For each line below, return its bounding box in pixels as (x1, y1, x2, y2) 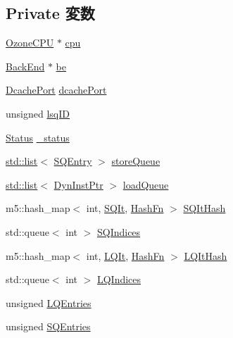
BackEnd (6, 58, 45, 73)
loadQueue (122, 177, 169, 192)
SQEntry (53, 154, 92, 168)
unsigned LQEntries (6, 295, 92, 310)
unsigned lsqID (6, 106, 70, 120)
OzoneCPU (6, 35, 54, 50)
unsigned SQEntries (6, 319, 91, 334)
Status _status (6, 130, 70, 144)
